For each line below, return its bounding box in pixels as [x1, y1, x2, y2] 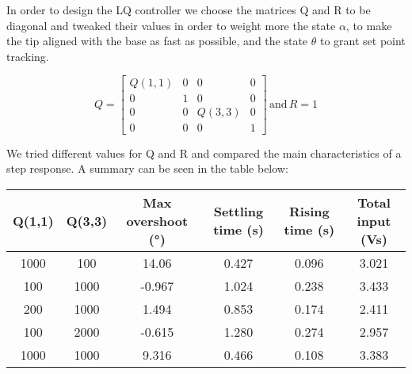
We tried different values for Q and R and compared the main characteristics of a [6, 144, 402, 161]
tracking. [6, 48, 49, 64]
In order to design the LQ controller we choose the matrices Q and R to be [6, 2, 371, 17]
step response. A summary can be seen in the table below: [6, 160, 288, 177]
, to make [345, 17, 392, 33]
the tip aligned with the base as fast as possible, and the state [6, 32, 308, 49]
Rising [288, 202, 330, 221]
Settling [213, 202, 264, 221]
